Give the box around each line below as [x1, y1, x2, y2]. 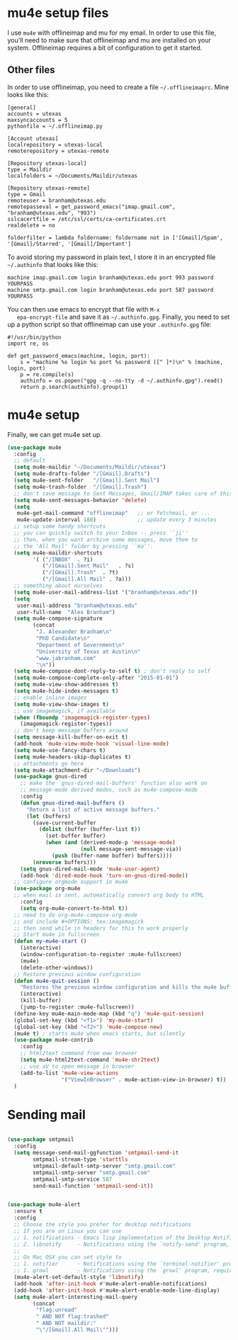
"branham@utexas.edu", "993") [7, 209, 97, 217]
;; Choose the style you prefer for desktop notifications [13, 1221, 192, 1228]
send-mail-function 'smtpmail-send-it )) [33, 1182, 154, 1189]
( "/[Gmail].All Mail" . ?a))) [42, 576, 132, 583]
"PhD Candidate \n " [35, 635, 91, 642]
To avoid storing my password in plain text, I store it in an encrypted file [7, 253, 216, 261]
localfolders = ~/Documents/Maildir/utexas [7, 172, 138, 179]
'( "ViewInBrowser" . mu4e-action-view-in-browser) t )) [61, 1076, 227, 1083]
